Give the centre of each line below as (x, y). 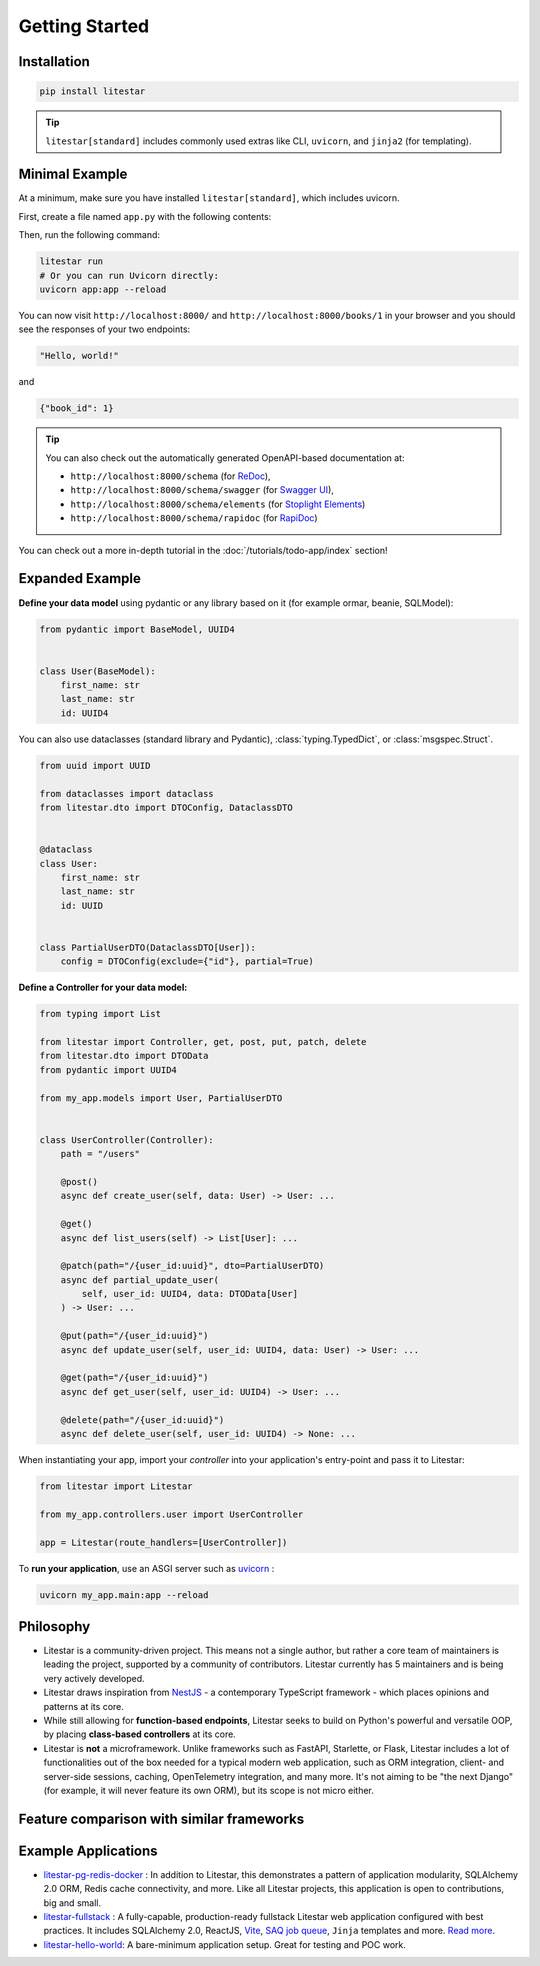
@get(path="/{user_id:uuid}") (134, 1378)
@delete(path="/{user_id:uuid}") (142, 1419)
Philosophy (54, 1626)
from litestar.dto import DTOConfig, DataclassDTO (166, 808)
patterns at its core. (84, 1706)
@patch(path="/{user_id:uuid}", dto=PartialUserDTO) (192, 1266)
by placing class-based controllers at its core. (140, 1734)
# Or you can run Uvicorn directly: (129, 275)
